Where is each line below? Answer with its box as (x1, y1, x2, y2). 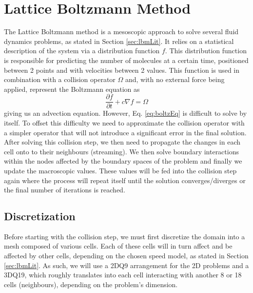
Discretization (4, 209, 76, 224)
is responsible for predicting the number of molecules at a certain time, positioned (4, 55, 249, 65)
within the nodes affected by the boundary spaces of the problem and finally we (4, 156, 242, 166)
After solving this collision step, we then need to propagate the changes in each (4, 137, 240, 147)
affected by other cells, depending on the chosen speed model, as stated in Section (4, 251, 249, 261)
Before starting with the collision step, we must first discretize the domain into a (4, 231, 245, 241)
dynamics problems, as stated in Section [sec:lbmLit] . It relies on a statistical (4, 36, 234, 46)
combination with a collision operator (4, 74, 116, 84)
